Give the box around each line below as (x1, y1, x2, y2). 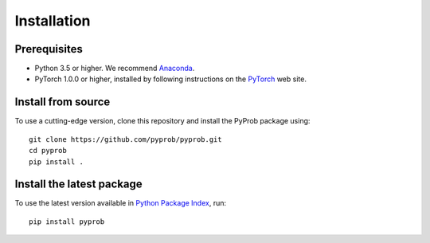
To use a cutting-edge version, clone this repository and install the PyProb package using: (14, 116, 311, 126)
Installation (14, 12, 91, 29)
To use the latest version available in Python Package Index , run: (14, 198, 227, 208)
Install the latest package (14, 178, 143, 191)
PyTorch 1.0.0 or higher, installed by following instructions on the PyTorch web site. (34, 74, 307, 84)
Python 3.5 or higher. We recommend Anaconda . (34, 64, 195, 73)
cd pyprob (29, 146, 67, 155)
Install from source (14, 96, 111, 109)
